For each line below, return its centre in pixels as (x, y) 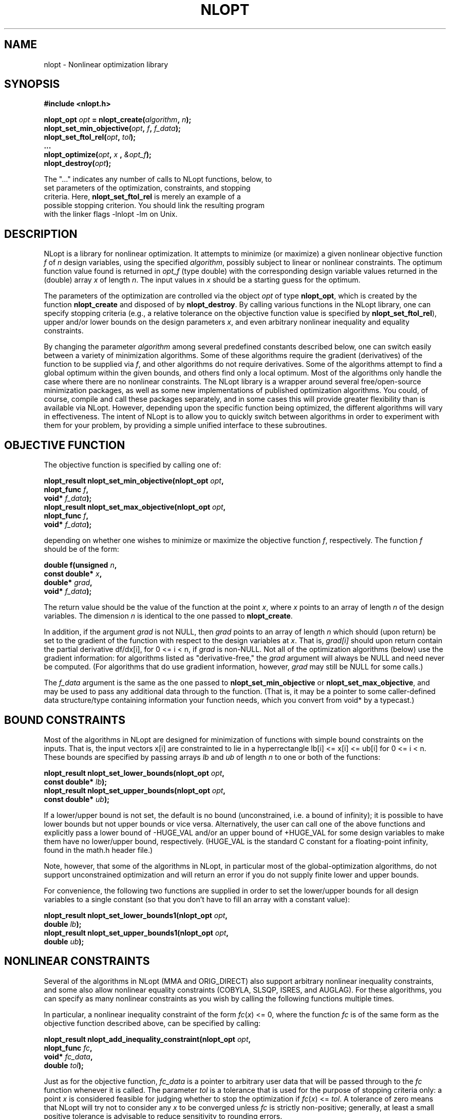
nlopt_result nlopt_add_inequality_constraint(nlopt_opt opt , (147, 1039)
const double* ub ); (77, 799)
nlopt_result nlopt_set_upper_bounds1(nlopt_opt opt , (136, 932)
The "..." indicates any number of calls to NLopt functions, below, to (158, 179)
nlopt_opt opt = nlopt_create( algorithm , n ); (118, 120)
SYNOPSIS (32, 84)
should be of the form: (81, 549)
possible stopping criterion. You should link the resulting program (154, 206)
